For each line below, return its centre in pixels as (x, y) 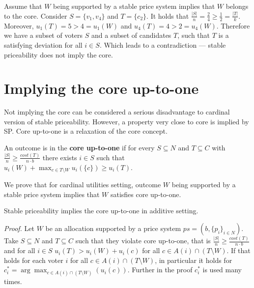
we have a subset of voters (43, 35)
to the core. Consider (36, 15)
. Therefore (233, 25)
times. (13, 281)
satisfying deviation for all (43, 44)
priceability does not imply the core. (58, 54)
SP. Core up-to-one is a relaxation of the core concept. (86, 131)
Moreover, (19, 25)
